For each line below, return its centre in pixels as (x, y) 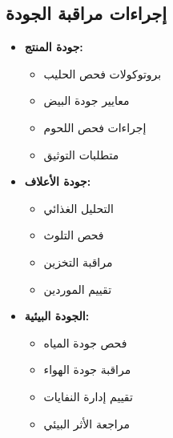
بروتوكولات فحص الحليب (103, 73)
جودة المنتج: (54, 47)
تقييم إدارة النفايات (88, 396)
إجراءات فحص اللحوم (95, 127)
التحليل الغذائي (78, 208)
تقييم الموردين (78, 289)
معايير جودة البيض (86, 100)
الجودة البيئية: (57, 316)
